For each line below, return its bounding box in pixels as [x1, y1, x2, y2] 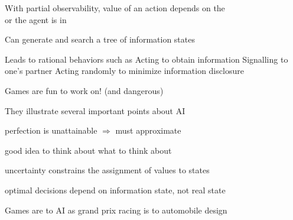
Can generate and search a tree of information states [5, 33, 195, 46]
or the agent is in [5, 13, 67, 25]
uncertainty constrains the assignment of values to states [5, 164, 210, 176]
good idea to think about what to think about [5, 144, 172, 156]
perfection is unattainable [5, 124, 97, 137]
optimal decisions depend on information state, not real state [5, 183, 226, 196]
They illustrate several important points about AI [5, 104, 185, 117]
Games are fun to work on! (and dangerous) [5, 84, 164, 96]
